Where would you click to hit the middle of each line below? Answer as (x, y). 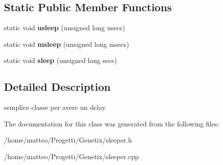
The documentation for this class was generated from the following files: (112, 123)
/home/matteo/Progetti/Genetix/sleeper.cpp (71, 156)
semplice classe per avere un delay (55, 107)
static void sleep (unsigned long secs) (60, 60)
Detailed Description (57, 87)
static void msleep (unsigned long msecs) (67, 44)
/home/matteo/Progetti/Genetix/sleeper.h (68, 140)
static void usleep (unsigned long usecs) (65, 28)
